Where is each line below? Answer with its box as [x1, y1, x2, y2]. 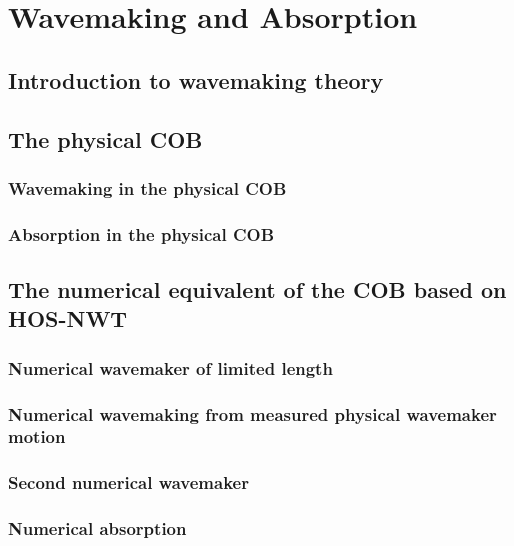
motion [8, 424, 66, 449]
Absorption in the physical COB [8, 221, 275, 246]
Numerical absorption [8, 516, 187, 541]
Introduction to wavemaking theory [8, 64, 384, 95]
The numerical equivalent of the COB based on [8, 274, 507, 305]
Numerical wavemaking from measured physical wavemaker [8, 401, 497, 426]
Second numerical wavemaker [8, 470, 249, 495]
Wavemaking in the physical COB [8, 175, 287, 200]
